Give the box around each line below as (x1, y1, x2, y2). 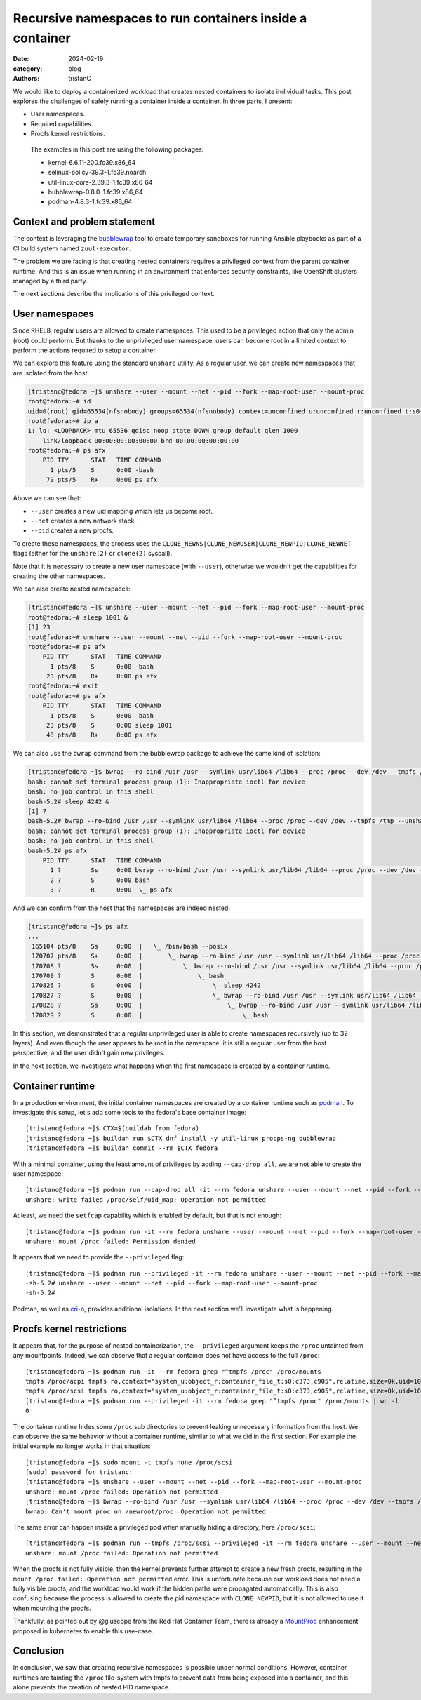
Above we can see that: (13, 494, 81, 502)
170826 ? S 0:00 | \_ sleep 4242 (32, 982, 261, 989)
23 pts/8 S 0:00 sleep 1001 (46, 721, 173, 730)
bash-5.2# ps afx (27, 846, 88, 855)
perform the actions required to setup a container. (13, 346, 157, 354)
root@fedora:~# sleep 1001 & (27, 613, 128, 621)
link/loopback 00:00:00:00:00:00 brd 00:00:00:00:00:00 (42, 436, 239, 445)
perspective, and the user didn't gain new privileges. (13, 1049, 165, 1057)
